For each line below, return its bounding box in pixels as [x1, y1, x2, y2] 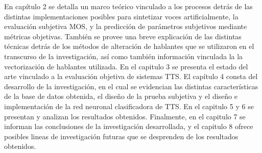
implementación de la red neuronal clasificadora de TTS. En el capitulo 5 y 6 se [4, 100, 254, 111]
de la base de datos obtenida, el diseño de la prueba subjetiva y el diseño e [4, 91, 237, 101]
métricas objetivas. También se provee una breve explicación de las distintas [4, 31, 242, 41]
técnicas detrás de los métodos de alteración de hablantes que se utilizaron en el [4, 41, 254, 52]
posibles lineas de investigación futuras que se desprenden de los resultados [4, 131, 239, 141]
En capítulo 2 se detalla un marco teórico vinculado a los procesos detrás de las [4, 1, 253, 11]
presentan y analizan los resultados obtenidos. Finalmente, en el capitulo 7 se [4, 111, 246, 121]
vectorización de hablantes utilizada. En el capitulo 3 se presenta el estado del [4, 61, 248, 71]
